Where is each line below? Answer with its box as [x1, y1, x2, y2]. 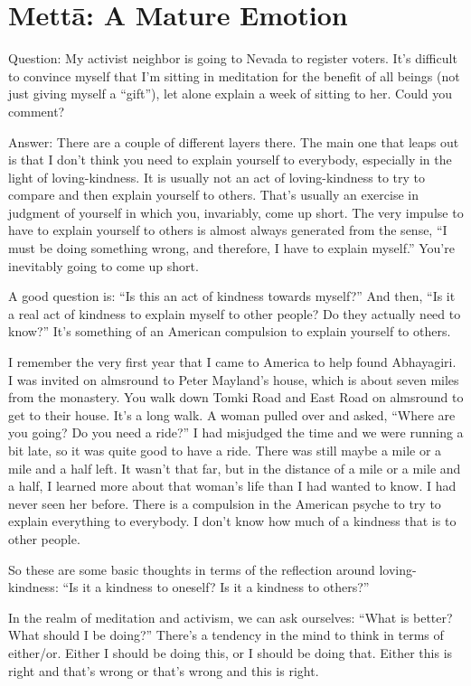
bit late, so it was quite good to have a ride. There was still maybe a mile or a [8, 441, 442, 459]
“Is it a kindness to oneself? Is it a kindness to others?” [62, 578, 370, 597]
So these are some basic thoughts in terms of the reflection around [8, 559, 375, 578]
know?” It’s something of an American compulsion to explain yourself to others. [8, 322, 451, 341]
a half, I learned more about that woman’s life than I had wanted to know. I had [8, 476, 457, 495]
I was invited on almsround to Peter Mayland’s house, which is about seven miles [8, 370, 459, 389]
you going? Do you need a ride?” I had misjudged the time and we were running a [8, 423, 464, 442]
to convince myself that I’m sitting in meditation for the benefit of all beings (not [8, 66, 460, 85]
